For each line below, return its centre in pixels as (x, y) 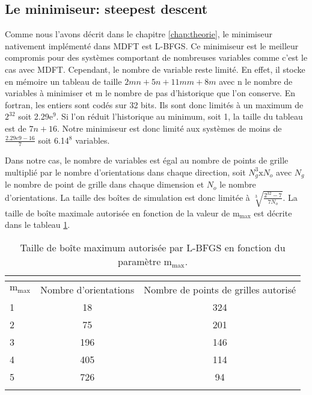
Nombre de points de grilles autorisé (220, 289)
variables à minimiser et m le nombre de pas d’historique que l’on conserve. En (150, 93)
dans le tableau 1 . (38, 225)
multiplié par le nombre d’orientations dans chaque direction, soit (125, 172)
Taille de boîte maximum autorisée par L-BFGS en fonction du (153, 247)
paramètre (139, 261)
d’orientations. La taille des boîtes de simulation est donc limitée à (127, 197)
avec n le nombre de (256, 81)
